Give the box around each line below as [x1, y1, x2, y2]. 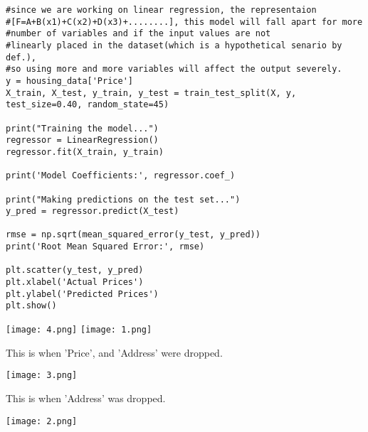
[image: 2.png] [6, 416, 78, 426]
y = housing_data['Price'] [6, 75, 133, 86]
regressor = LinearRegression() [6, 135, 159, 146]
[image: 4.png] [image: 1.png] [6, 325, 152, 335]
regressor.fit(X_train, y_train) [6, 146, 164, 157]
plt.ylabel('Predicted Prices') [6, 288, 159, 299]
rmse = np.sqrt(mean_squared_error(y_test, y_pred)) [6, 229, 261, 240]
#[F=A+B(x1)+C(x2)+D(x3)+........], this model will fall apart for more [6, 16, 363, 27]
